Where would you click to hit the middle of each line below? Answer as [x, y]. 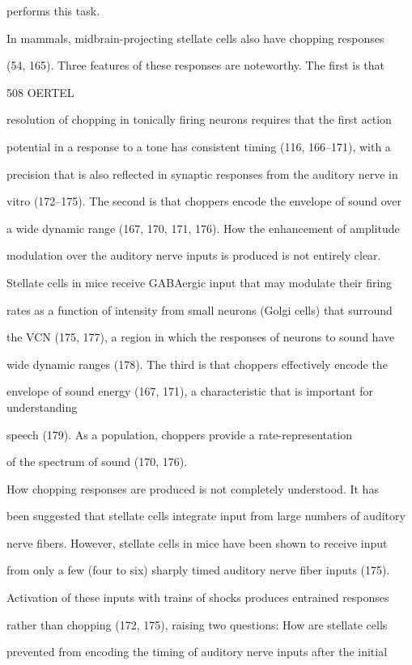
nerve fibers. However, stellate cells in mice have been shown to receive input [197, 542]
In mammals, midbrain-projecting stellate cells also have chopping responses [195, 38]
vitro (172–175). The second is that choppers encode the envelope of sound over [204, 201]
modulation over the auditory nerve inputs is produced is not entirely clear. [194, 255]
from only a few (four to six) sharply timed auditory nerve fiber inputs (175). [198, 570]
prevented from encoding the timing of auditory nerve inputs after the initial [197, 652]
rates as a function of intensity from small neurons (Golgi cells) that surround [200, 309]
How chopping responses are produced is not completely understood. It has [193, 488]
